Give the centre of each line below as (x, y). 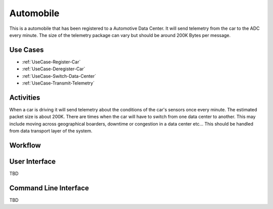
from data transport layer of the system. (51, 131)
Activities (25, 97)
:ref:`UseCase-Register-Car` (51, 62)
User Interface (33, 161)
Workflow (25, 145)
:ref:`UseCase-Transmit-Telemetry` (58, 83)
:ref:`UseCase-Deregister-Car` (54, 69)
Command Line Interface (49, 188)
